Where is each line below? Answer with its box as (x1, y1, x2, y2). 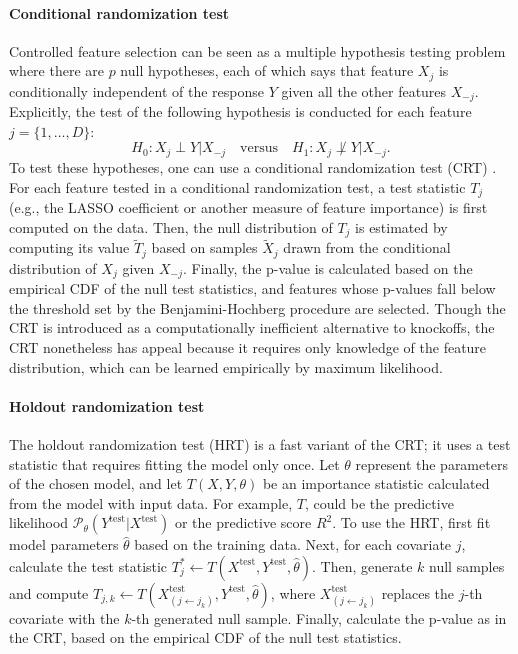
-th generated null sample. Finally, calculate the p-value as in (131, 607, 507, 628)
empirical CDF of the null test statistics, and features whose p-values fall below (9, 278, 496, 299)
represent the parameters (355, 453, 508, 474)
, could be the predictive (304, 492, 454, 513)
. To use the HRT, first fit (332, 512, 491, 533)
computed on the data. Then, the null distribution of (9, 216, 333, 237)
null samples (429, 555, 505, 576)
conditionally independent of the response (9, 80, 264, 101)
